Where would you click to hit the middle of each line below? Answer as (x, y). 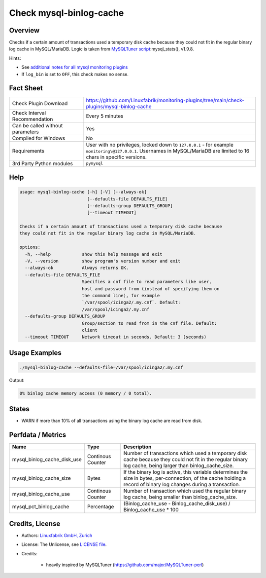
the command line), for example (121, 295)
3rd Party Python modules (43, 163)
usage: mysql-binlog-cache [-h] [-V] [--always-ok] (83, 192)
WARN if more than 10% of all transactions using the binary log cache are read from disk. (112, 421)
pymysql (95, 164)
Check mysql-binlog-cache (66, 13)
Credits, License (35, 523)
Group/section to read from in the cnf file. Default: (149, 323)
